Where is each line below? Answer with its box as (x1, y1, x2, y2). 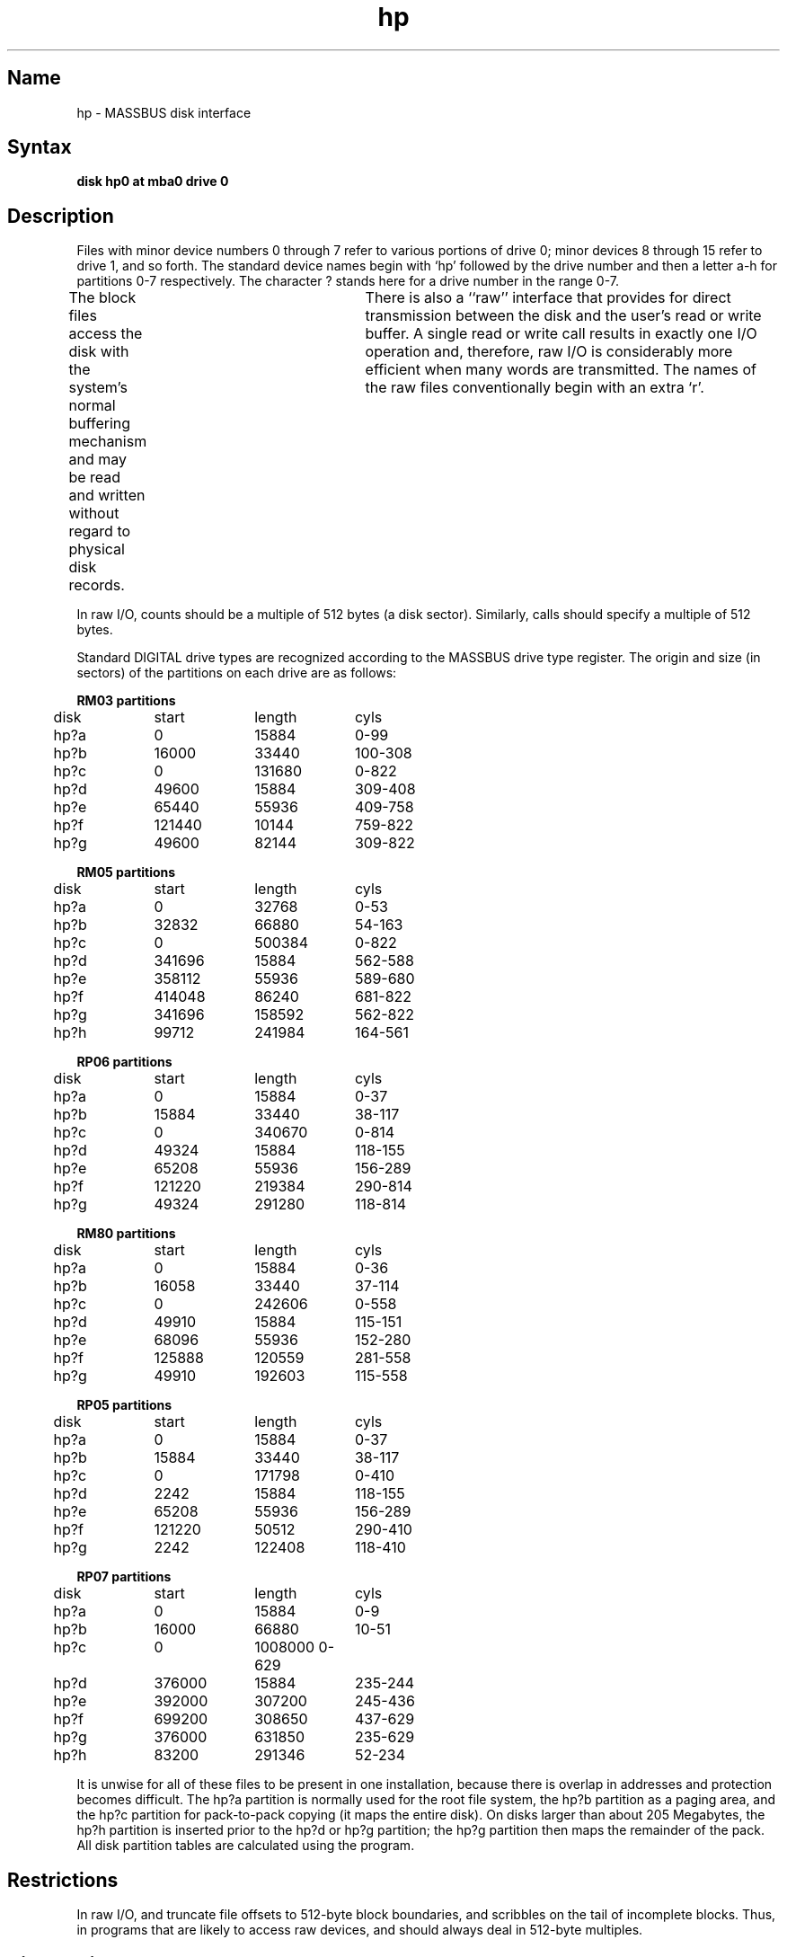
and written (68, 486, 146, 505)
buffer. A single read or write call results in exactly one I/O (365, 324, 757, 343)
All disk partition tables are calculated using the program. (76, 1837, 415, 1854)
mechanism (68, 432, 147, 451)
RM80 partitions (76, 1226, 176, 1242)
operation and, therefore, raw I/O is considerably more (365, 342, 733, 361)
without (68, 504, 119, 523)
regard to (68, 522, 131, 541)
